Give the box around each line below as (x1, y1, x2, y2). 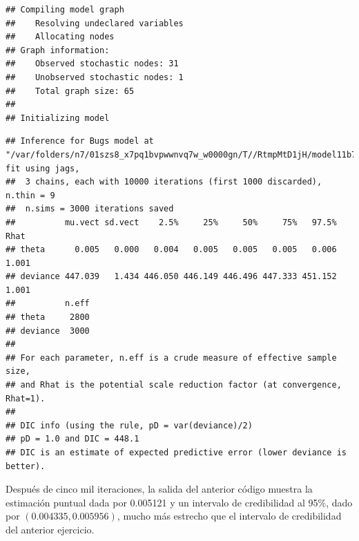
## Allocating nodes (6, 32, 115, 42)
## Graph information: (6, 45, 110, 55)
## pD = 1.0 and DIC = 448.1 (6, 434, 139, 444)
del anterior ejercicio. (6, 522, 95, 536)
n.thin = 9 (6, 190, 55, 200)
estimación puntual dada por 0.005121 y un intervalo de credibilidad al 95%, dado (6, 495, 353, 509)
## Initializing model (6, 113, 110, 123)
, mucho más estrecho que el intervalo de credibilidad (117, 509, 342, 523)
